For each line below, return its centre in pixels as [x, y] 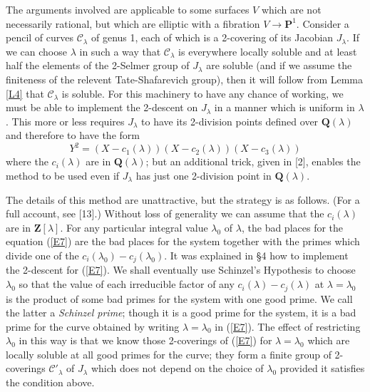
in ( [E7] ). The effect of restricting [288, 326]
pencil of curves [40, 37]
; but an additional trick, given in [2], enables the [253, 161]
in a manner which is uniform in [284, 107]
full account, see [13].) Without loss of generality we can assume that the [165, 213]
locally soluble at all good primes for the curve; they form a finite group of [169, 354]
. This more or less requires [65, 121]
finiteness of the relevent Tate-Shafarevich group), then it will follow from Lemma [185, 79]
